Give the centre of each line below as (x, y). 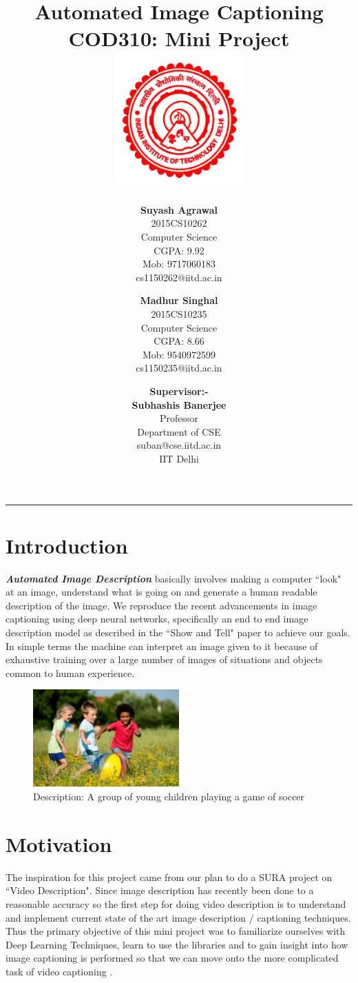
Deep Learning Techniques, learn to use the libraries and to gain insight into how (177, 944)
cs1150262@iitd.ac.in (179, 277)
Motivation (59, 843)
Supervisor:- (179, 391)
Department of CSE (179, 431)
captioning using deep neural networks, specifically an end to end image (157, 619)
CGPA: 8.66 (179, 341)
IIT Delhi (179, 458)
